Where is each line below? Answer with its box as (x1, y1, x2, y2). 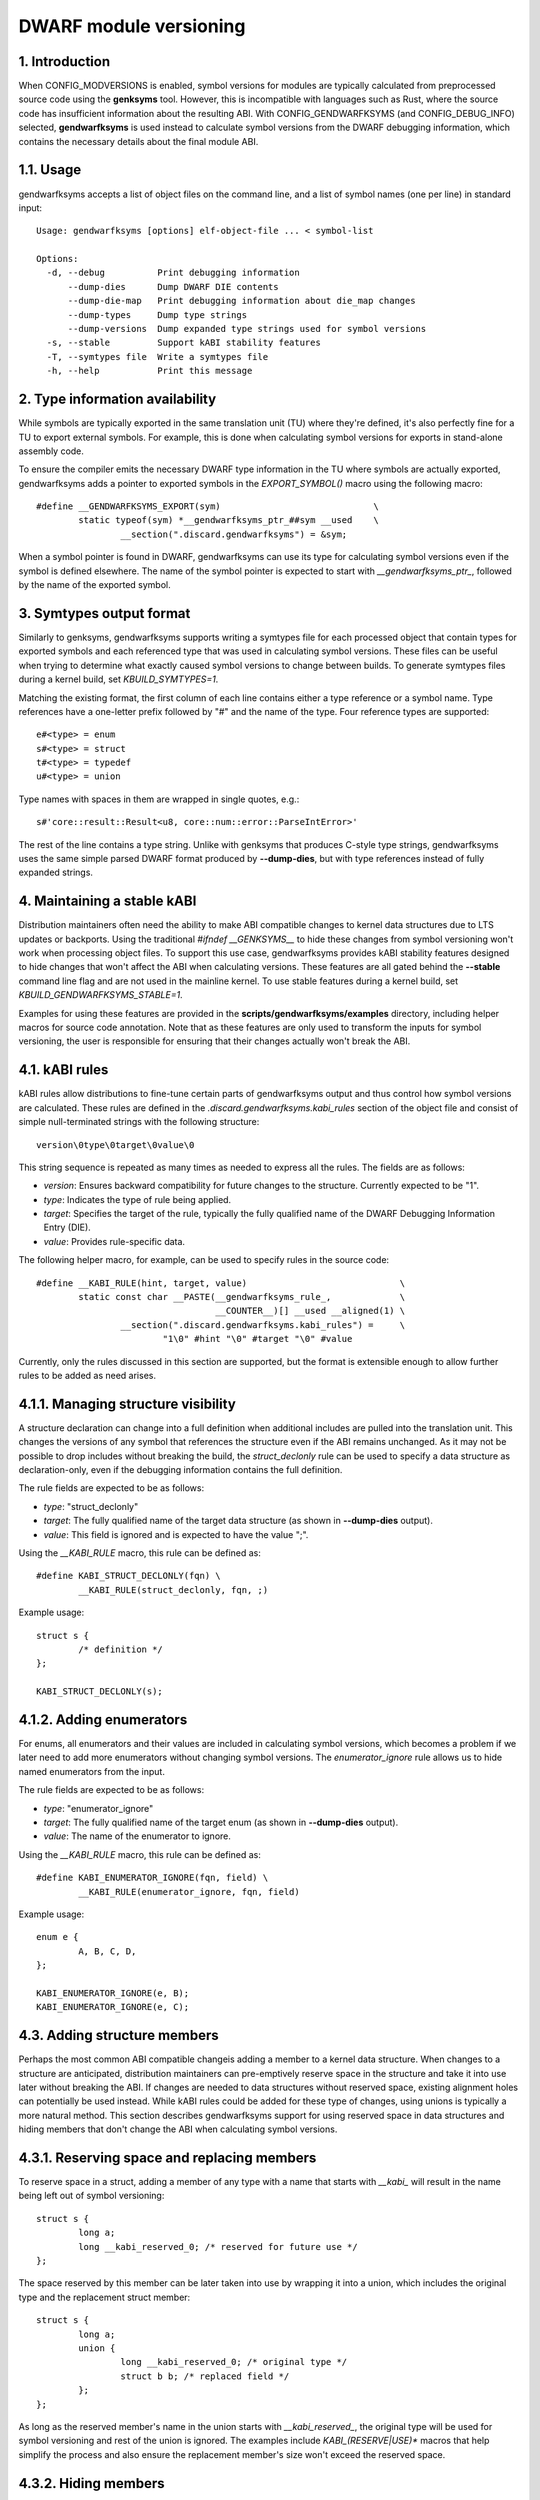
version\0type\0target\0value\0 (36, 1139, 195, 1150)
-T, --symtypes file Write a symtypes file (46, 351, 269, 362)
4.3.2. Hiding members (18, 2475, 165, 2492)
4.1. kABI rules (18, 1061, 109, 1079)
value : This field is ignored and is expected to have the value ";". (43, 1528, 309, 1540)
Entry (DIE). (43, 1221, 92, 1234)
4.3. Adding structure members (18, 2027, 219, 2044)
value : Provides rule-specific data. (43, 1235, 185, 1247)
